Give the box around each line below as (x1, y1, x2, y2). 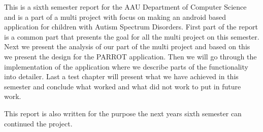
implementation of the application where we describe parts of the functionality (4, 61, 248, 72)
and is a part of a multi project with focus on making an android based (4, 11, 226, 22)
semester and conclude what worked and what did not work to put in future (4, 81, 241, 91)
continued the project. (4, 118, 73, 128)
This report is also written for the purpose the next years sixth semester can (4, 108, 242, 118)
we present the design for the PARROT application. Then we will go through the (4, 51, 257, 61)
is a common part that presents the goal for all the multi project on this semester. (4, 31, 259, 42)
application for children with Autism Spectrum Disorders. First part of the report (4, 21, 258, 32)
